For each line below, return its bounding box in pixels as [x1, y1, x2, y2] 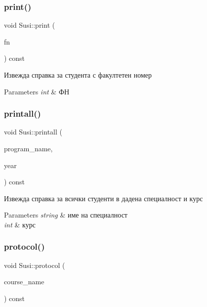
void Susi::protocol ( [4, 260, 65, 270]
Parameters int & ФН [4, 86, 70, 96]
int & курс [4, 219, 36, 229]
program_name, [4, 143, 53, 153]
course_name [4, 276, 44, 287]
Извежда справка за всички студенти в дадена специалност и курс [4, 193, 203, 203]
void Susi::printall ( [4, 127, 62, 137]
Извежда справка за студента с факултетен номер [4, 70, 152, 80]
